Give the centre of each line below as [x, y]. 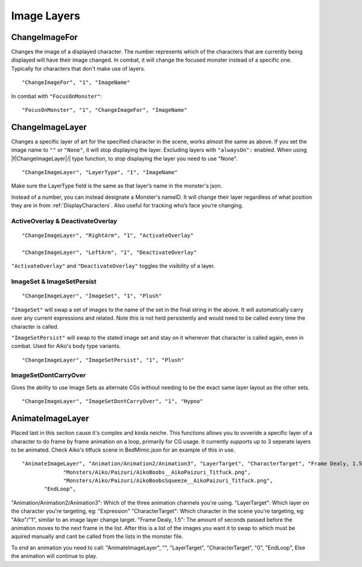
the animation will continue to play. [54, 556]
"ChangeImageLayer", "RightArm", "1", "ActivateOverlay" [108, 235]
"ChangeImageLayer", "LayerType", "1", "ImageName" [100, 173]
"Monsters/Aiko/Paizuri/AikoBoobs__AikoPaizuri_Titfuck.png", [157, 472]
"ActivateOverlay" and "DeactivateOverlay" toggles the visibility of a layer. [113, 266]
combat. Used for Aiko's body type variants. [66, 346]
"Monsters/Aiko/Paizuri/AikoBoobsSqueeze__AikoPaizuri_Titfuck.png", [168, 481]
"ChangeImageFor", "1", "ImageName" [76, 83]
